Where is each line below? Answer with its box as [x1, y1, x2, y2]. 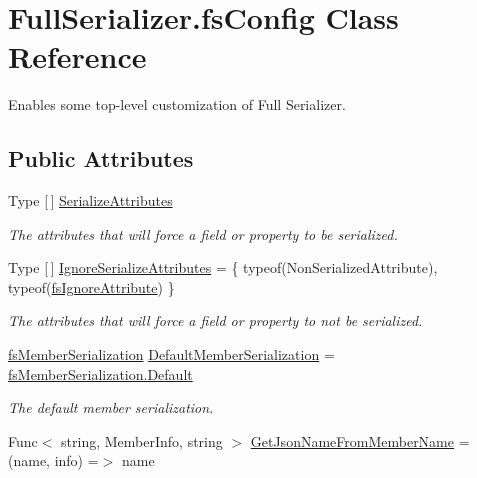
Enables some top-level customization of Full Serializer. [8, 94, 346, 115]
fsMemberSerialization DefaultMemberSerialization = [8, 344, 335, 365]
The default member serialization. [8, 397, 214, 418]
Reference [8, 36, 147, 77]
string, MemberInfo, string [61, 430, 223, 451]
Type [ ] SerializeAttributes [8, 190, 173, 211]
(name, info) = [8, 450, 99, 471]
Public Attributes [8, 143, 194, 174]
